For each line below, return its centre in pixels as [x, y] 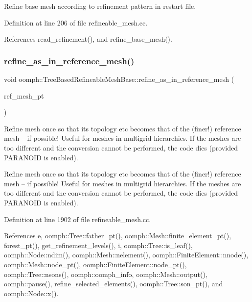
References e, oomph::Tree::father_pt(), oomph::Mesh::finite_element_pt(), [118, 236]
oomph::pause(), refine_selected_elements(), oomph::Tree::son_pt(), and [114, 284]
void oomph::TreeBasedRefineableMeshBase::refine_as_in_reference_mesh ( [119, 79]
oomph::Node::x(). [31, 293]
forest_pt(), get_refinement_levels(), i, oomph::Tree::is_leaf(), [98, 245]
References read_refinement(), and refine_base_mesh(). [88, 39]
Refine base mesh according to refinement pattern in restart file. [100, 6]
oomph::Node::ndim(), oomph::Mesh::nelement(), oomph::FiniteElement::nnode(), [126, 255]
